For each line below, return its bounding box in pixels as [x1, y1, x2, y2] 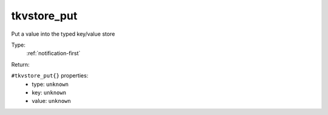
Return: [11, 61, 30, 68]
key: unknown [32, 88, 67, 96]
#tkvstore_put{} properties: [11, 72, 89, 79]
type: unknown [32, 80, 69, 88]
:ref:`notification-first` [26, 50, 81, 57]
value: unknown [32, 97, 71, 105]
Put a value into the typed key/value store [11, 30, 115, 38]
